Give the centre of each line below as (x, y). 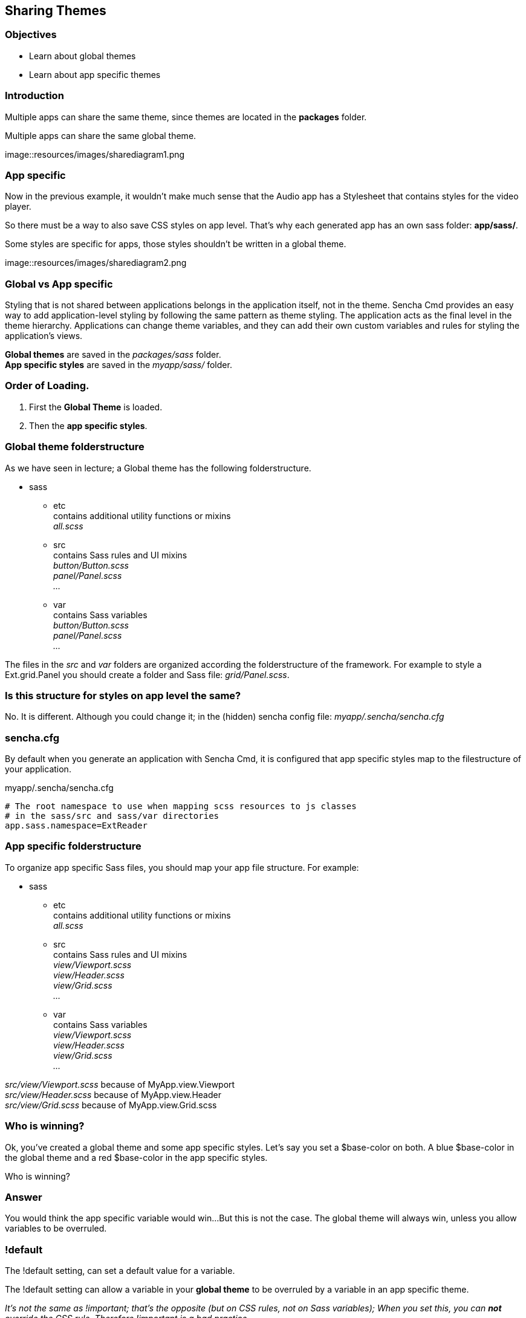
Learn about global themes (83, 56)
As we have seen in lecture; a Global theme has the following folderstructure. (158, 468)
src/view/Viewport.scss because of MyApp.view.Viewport (120, 1084)
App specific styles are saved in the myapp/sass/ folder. (119, 365)
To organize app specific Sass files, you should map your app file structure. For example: (182, 867)
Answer (24, 1197)
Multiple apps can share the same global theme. (101, 135)
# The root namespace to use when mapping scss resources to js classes (181, 806)
